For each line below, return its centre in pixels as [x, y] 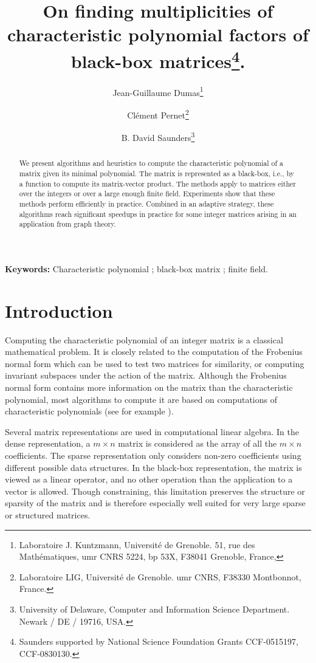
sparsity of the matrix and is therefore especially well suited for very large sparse [155, 503]
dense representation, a [48, 443]
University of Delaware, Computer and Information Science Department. [154, 609]
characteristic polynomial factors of [158, 34]
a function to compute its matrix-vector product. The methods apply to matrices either [157, 183]
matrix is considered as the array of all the [197, 443]
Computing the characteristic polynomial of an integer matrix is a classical [144, 339]
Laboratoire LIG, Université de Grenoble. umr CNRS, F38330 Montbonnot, [160, 576]
